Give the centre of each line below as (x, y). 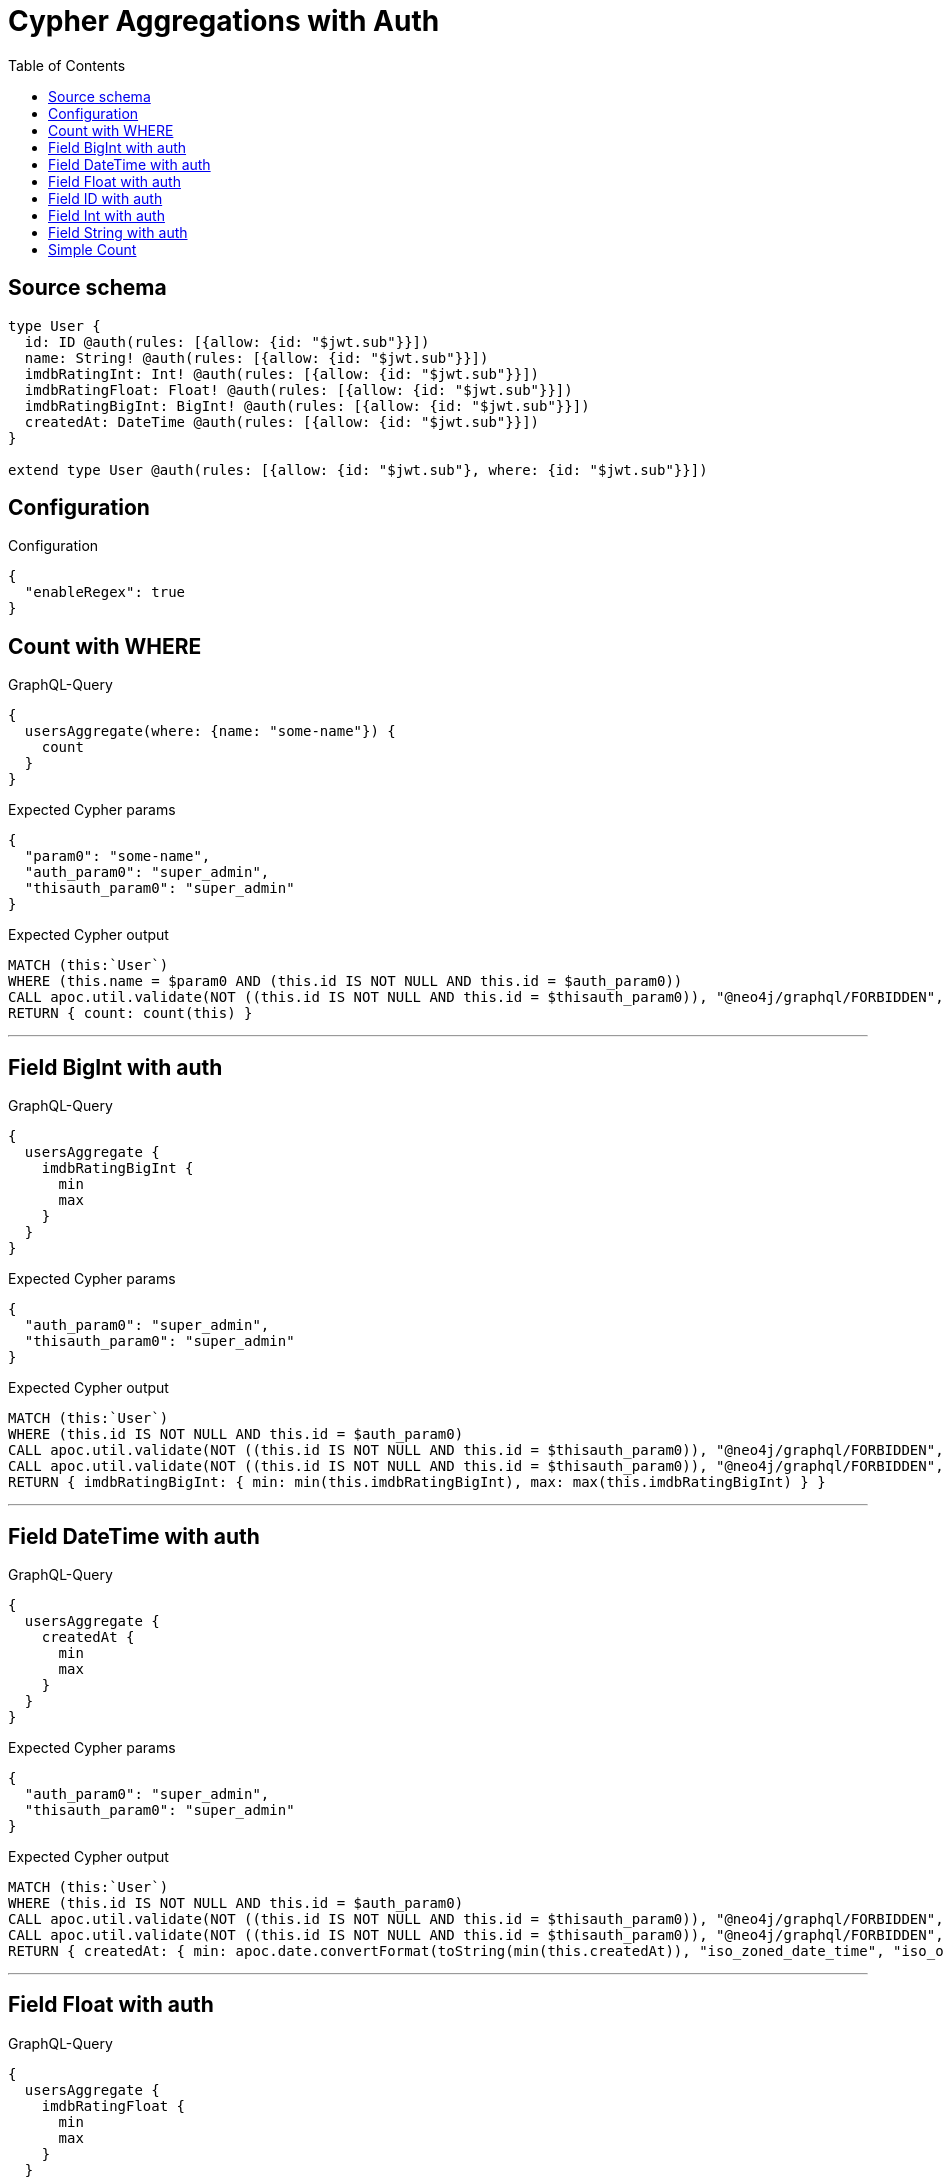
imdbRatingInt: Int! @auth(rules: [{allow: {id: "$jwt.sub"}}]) (282, 373)
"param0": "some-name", (117, 856)
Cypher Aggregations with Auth (224, 21)
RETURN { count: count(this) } (130, 1013)
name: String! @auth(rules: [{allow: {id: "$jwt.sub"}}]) (256, 357)
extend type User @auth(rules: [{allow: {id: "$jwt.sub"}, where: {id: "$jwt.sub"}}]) (358, 469)
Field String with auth (118, 232)
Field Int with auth (106, 215)
